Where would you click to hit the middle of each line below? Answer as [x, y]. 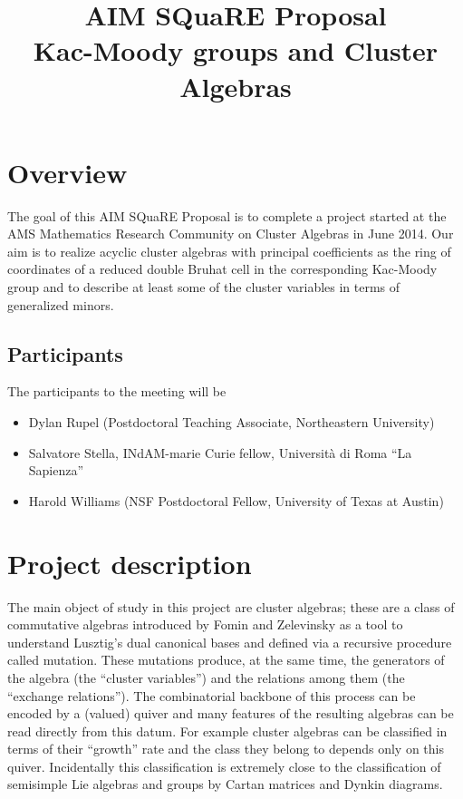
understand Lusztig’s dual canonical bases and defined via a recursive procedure [230, 642]
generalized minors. [61, 304]
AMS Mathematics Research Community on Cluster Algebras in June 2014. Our [231, 234]
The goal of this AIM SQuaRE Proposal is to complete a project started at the [227, 215]
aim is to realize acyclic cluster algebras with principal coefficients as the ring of [229, 251]
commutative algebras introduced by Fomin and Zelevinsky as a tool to [205, 624]
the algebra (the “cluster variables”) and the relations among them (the [206, 677]
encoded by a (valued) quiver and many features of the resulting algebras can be [231, 713]
